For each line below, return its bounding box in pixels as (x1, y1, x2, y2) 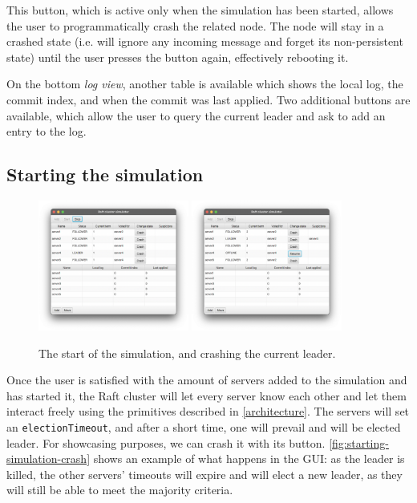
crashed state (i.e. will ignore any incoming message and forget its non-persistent (6, 33, 403, 50)
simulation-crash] (6, 450, 91, 467)
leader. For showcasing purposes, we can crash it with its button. (6, 434, 326, 451)
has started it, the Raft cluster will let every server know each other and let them (6, 387, 407, 404)
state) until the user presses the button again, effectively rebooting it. (6, 48, 349, 65)
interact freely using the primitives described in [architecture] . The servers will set (6, 403, 410, 420)
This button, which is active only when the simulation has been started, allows (6, 2, 394, 18)
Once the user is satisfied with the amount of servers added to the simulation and (6, 371, 407, 388)
